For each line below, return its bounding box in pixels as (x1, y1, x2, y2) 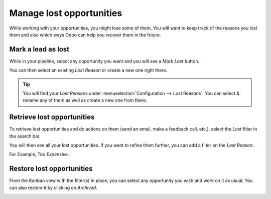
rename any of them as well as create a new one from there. (23, 97, 148, 103)
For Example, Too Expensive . (9, 151, 69, 157)
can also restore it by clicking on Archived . (9, 184, 97, 190)
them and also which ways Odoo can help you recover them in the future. (9, 31, 161, 37)
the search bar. (9, 133, 41, 139)
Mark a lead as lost (9, 45, 70, 53)
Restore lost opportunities (9, 164, 93, 173)
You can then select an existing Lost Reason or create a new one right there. (9, 67, 168, 73)
